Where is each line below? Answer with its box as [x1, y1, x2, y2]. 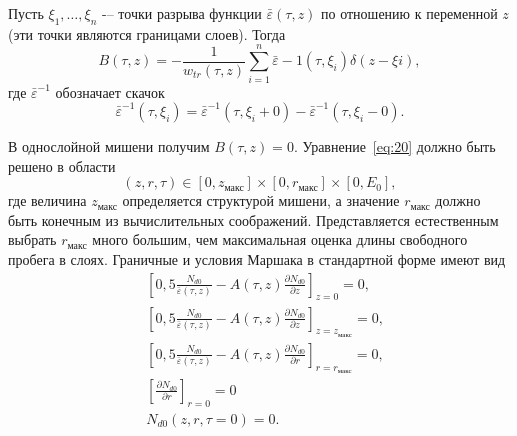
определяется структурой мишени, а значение [122, 190, 400, 211]
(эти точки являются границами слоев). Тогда [8, 23, 286, 44]
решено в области [8, 155, 116, 176]
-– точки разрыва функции [101, 3, 262, 23]
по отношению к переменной [321, 3, 498, 23]
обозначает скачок [55, 81, 165, 102]
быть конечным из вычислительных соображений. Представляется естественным [8, 209, 499, 230]
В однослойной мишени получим [8, 136, 210, 157]
